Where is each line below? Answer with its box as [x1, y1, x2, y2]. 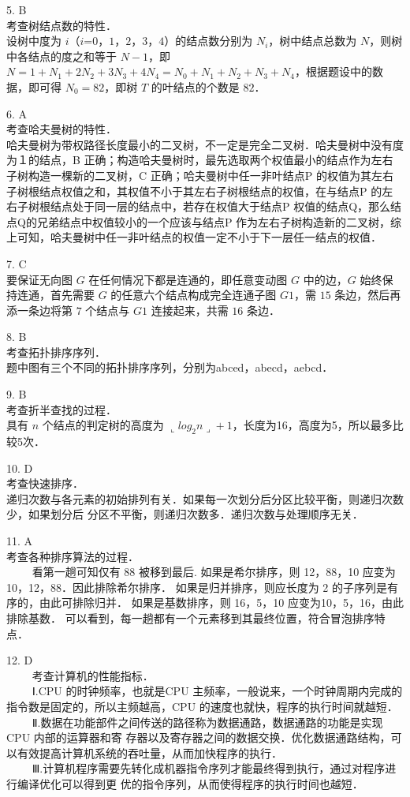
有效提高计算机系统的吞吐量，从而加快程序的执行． [17, 744, 282, 761]
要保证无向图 [6, 271, 73, 287]
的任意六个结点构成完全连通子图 [110, 286, 277, 303]
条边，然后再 [334, 286, 401, 303]
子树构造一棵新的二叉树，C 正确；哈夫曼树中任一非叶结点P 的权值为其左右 [6, 167, 393, 183]
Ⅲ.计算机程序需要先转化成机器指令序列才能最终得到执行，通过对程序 [32, 760, 386, 776]
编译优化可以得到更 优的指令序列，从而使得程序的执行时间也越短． [17, 775, 363, 791]
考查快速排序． [6, 475, 84, 492]
